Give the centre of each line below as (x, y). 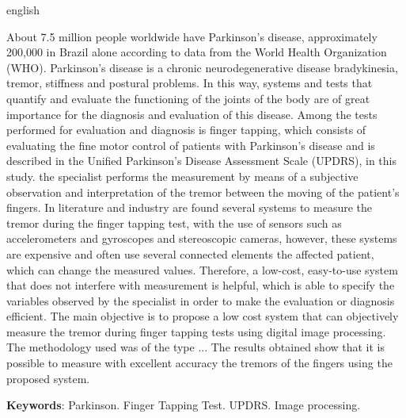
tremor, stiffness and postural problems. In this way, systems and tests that (190, 83)
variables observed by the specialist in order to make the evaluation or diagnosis (201, 300)
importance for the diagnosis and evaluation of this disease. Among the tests (192, 114)
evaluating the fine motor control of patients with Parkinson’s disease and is (191, 145)
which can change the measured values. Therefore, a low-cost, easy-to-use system (202, 269)
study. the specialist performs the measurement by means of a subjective (182, 176)
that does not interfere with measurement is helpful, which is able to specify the (201, 285)
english (23, 10)
